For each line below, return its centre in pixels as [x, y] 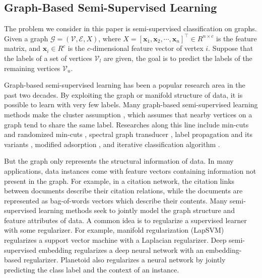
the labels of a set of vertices [48, 58]
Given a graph [26, 38]
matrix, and [22, 48]
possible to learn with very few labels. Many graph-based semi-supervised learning [131, 105]
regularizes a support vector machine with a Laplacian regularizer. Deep [115, 240]
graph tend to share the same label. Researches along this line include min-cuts [126, 124]
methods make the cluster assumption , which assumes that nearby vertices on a [128, 114]
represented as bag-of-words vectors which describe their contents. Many [116, 200]
